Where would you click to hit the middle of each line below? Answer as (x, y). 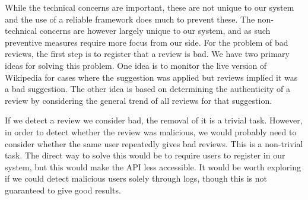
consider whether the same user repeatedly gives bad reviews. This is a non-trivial (154, 143)
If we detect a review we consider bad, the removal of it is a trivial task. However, (154, 120)
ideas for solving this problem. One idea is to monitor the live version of (136, 65)
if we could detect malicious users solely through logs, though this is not (136, 178)
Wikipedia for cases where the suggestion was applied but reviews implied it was (151, 77)
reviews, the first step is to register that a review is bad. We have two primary (147, 54)
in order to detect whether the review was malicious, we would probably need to (151, 131)
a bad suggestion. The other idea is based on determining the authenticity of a (148, 89)
